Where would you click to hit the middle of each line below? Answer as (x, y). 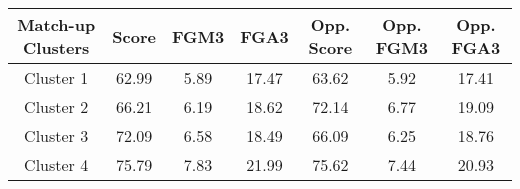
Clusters (56, 47)
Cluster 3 (56, 135)
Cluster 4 (56, 164)
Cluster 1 (56, 77)
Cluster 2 (56, 106)
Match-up (56, 24)
